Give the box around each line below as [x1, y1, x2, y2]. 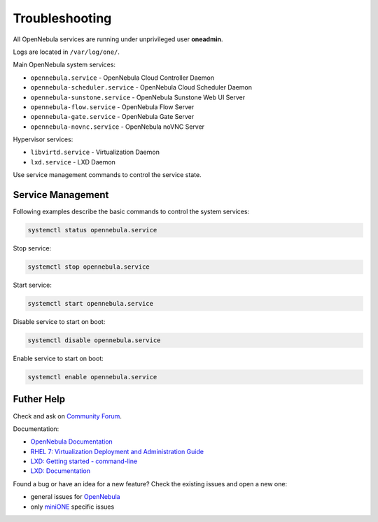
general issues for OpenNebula [30, 493, 120, 501]
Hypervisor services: [13, 135, 73, 143]
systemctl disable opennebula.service [27, 337, 161, 344]
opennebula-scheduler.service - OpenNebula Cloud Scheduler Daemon [30, 83, 252, 92]
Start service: [13, 281, 52, 290]
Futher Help [13, 393, 66, 405]
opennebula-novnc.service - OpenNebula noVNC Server [30, 122, 205, 131]
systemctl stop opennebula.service [27, 263, 150, 271]
